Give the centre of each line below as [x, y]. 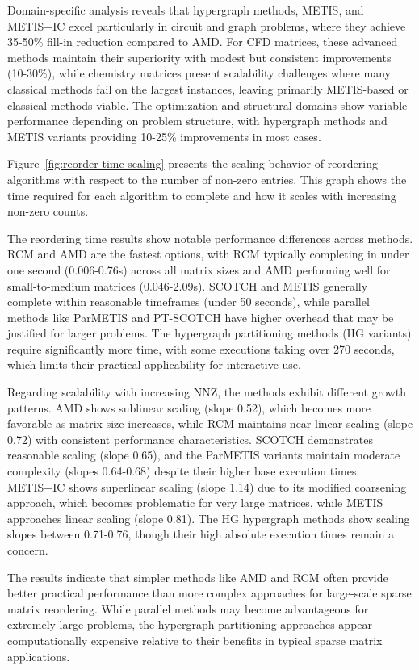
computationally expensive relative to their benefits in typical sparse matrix [195, 640]
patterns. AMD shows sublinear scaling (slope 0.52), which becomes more [189, 407]
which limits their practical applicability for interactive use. [154, 364]
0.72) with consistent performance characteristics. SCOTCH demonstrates [190, 439]
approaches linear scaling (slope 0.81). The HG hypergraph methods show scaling [209, 518]
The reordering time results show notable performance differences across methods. [210, 238]
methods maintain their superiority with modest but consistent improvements [199, 57]
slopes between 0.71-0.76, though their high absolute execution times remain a [201, 534]
